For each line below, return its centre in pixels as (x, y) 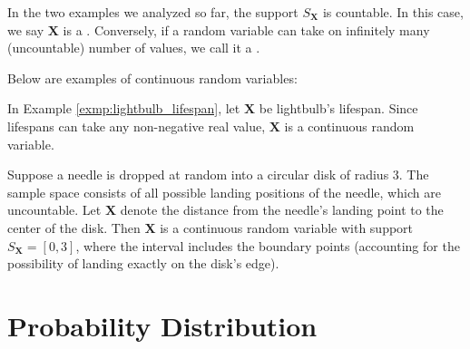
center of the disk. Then (74, 227)
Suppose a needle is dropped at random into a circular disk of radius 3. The (218, 174)
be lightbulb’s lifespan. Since (338, 108)
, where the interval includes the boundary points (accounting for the (268, 245)
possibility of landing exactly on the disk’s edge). (143, 263)
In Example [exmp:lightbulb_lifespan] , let (124, 108)
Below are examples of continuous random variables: (152, 78)
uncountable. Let (54, 210)
